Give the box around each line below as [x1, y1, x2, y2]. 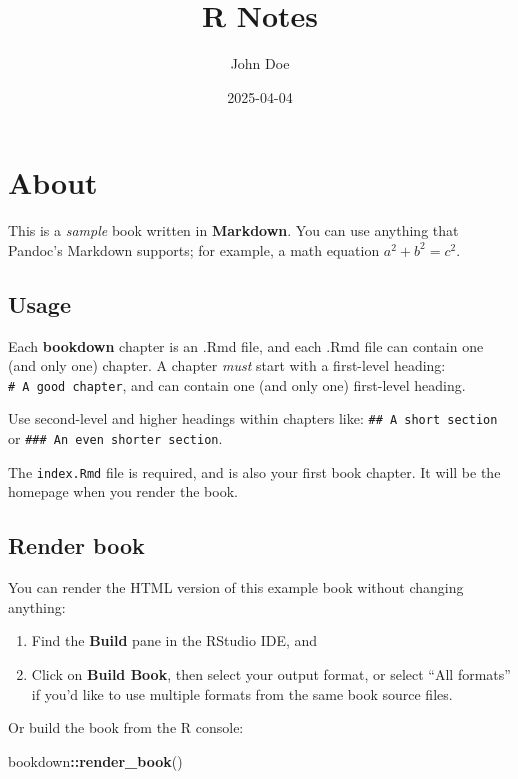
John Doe [230, 53, 290, 74]
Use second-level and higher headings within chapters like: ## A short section [8, 408, 498, 429]
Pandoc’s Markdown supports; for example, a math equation [8, 239, 380, 260]
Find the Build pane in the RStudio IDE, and [31, 630, 318, 651]
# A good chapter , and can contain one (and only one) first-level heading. [8, 374, 466, 395]
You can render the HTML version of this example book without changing [8, 577, 464, 598]
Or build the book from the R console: [8, 717, 244, 738]
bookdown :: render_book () [8, 750, 183, 771]
